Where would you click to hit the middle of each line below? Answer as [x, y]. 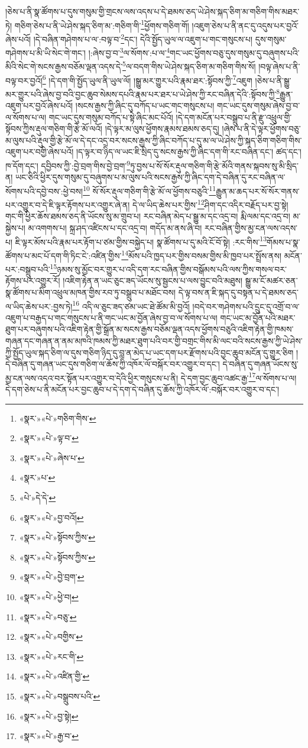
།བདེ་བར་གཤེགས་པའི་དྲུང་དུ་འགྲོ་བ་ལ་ [246, 306]
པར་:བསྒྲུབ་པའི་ [28, 269]
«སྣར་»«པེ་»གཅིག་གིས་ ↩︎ [58, 418]
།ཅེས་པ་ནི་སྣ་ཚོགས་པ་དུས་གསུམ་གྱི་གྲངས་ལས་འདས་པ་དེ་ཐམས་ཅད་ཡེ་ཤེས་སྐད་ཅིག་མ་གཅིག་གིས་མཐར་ [153, 11]
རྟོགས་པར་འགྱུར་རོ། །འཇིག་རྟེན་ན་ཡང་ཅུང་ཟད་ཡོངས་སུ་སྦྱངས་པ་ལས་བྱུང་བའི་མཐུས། [124, 281]
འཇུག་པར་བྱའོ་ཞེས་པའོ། [39, 106]
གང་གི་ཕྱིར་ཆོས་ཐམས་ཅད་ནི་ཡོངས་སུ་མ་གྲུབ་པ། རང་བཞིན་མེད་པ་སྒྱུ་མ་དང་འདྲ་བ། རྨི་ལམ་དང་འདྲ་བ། [148, 216]
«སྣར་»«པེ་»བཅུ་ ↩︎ [48, 616]
